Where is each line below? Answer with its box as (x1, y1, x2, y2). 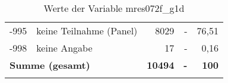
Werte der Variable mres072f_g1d (43, 1, 185, 15)
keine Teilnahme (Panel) (36, 24, 138, 37)
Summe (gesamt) (9, 58, 90, 72)
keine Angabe (36, 41, 93, 55)
